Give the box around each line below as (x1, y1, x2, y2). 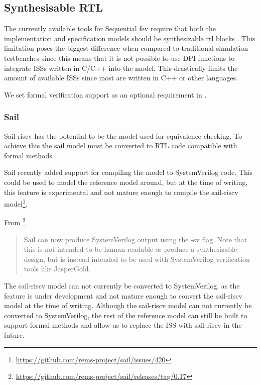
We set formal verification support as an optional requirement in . (4, 89, 207, 100)
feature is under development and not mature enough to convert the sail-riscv (4, 290, 242, 301)
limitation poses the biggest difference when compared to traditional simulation (4, 43, 248, 53)
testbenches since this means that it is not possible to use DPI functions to (4, 52, 235, 63)
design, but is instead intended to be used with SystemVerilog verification (24, 253, 250, 264)
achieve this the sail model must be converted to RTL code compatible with (4, 140, 237, 151)
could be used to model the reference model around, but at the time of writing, (4, 176, 248, 187)
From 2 (4, 216, 26, 228)
